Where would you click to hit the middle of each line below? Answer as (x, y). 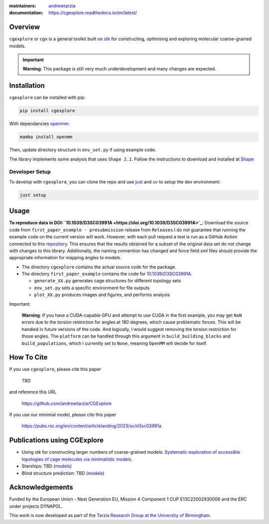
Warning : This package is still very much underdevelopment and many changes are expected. (119, 69)
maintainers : (23, 6)
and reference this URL (33, 392)
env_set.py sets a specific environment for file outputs (92, 288)
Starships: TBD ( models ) (47, 466)
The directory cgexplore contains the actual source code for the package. (99, 267)
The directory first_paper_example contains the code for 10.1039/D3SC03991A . (107, 274)
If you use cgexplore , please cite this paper (55, 369)
